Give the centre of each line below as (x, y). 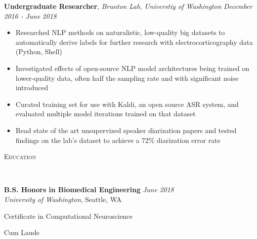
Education (20, 156)
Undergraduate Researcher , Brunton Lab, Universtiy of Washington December (128, 6)
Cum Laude (22, 232)
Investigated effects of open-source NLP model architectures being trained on (132, 68)
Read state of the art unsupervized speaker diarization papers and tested (126, 130)
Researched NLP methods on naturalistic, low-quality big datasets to (120, 32)
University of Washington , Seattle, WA (63, 199)
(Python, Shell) (39, 51)
